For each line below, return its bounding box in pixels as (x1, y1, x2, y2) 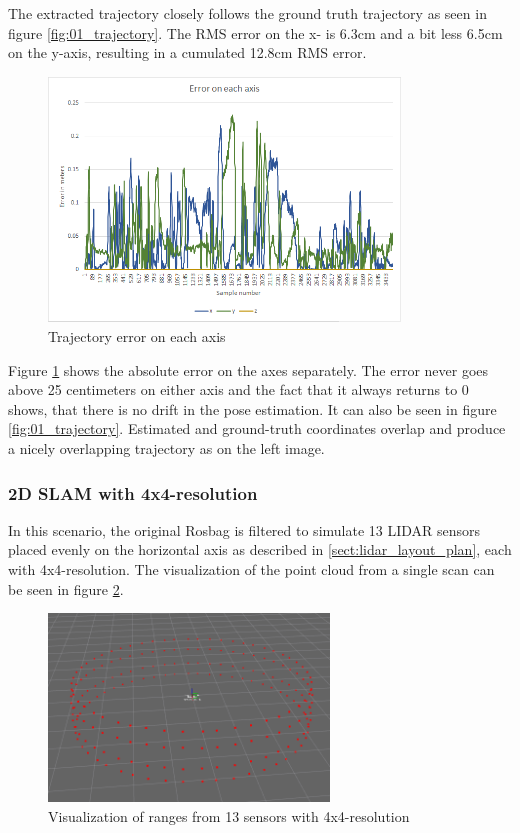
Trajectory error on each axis (48, 326, 226, 347)
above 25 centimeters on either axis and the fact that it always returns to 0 (8, 379, 469, 400)
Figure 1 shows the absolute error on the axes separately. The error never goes (8, 359, 489, 380)
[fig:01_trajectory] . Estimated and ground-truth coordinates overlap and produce (8, 418, 506, 439)
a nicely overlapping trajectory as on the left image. (8, 438, 325, 458)
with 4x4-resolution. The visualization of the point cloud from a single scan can (8, 559, 495, 579)
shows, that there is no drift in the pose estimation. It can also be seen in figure (8, 398, 497, 419)
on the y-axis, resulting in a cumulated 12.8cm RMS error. (8, 42, 367, 63)
